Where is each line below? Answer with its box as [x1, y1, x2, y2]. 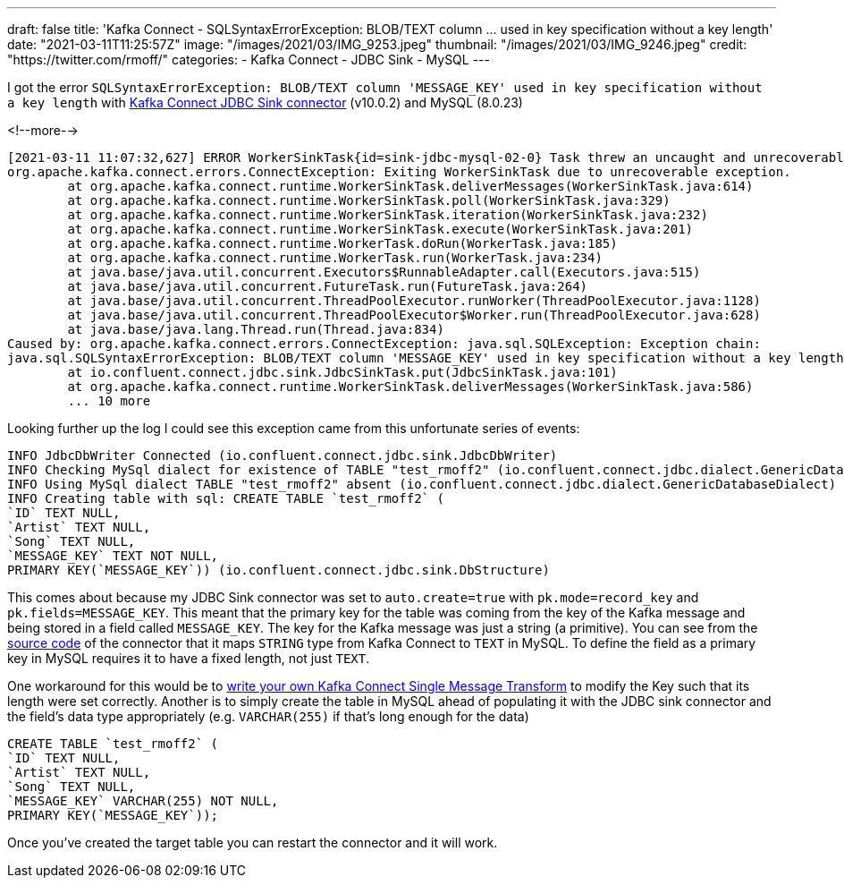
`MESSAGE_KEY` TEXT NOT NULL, [7, 549, 219, 563]
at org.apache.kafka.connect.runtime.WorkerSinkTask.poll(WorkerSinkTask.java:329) [67, 193, 671, 208]
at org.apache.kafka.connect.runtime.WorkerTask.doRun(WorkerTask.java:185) [67, 236, 618, 251]
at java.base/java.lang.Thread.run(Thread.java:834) [67, 322, 444, 336]
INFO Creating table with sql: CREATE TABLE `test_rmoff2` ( [7, 491, 444, 506]
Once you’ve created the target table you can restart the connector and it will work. [7, 835, 498, 850]
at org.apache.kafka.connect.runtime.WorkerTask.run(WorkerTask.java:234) [67, 251, 603, 265]
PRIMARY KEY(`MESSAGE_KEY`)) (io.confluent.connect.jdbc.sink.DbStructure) [7, 563, 550, 577]
